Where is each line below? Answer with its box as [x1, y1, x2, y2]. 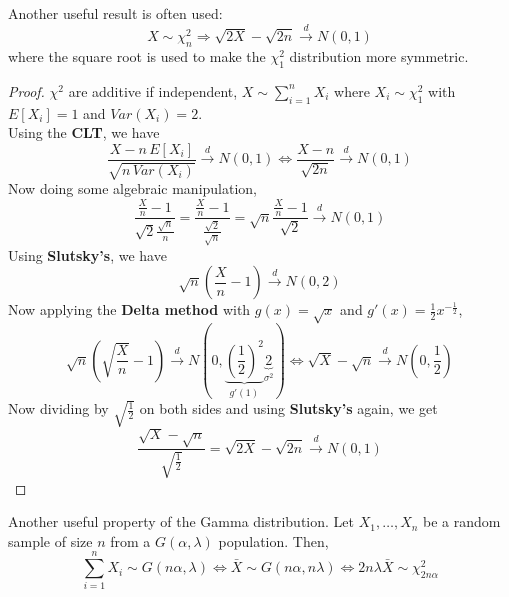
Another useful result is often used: [8, 3, 223, 23]
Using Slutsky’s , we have [8, 244, 167, 265]
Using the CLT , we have [8, 122, 160, 143]
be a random [423, 511, 501, 532]
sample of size [8, 530, 93, 551]
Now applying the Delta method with [8, 299, 251, 320]
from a [110, 530, 151, 551]
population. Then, [218, 530, 329, 551]
